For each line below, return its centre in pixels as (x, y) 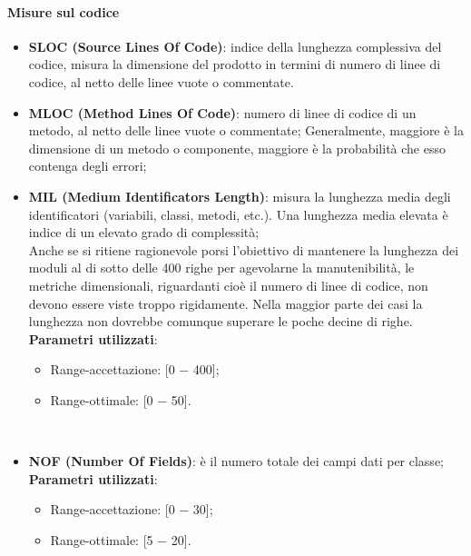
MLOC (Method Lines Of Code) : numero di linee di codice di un (222, 112)
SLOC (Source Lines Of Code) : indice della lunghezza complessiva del (235, 46)
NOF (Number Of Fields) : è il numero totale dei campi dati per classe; (236, 461)
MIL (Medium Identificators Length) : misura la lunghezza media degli (240, 196)
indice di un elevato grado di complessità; (144, 232)
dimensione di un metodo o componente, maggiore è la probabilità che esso (237, 148)
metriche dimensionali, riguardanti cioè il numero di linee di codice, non (228, 285)
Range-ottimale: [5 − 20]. (121, 539)
